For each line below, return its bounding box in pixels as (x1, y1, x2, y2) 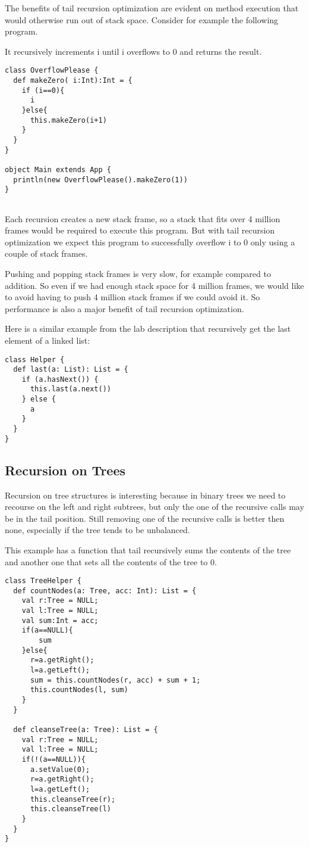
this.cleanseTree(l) (30, 805, 111, 814)
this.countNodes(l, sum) (30, 686, 128, 695)
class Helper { (5, 355, 65, 364)
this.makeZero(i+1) (30, 116, 107, 124)
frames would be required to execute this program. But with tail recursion (5, 224, 275, 236)
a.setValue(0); (30, 765, 90, 774)
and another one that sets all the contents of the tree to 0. (5, 555, 217, 568)
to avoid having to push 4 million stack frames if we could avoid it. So (5, 291, 260, 303)
